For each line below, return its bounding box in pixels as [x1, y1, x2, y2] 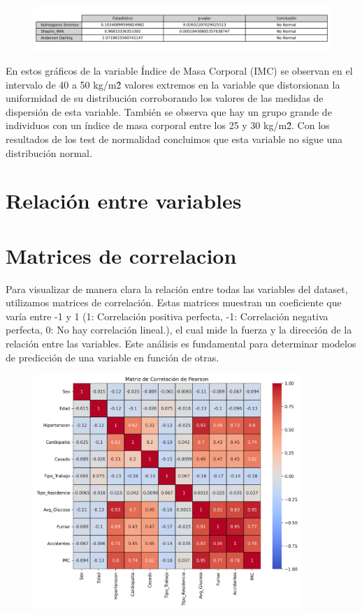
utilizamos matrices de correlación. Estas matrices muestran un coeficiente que [6, 295, 342, 310]
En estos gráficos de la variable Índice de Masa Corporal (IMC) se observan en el [6, 63, 353, 78]
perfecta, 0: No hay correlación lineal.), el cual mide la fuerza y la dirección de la [6, 322, 352, 337]
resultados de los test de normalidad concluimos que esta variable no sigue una [6, 131, 343, 146]
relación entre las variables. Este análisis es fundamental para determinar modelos [6, 336, 356, 351]
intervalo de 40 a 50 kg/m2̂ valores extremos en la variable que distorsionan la [6, 77, 340, 91]
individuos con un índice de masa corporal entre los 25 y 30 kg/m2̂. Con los [6, 118, 330, 133]
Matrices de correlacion [6, 241, 237, 269]
